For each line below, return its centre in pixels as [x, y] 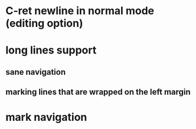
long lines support [51, 50]
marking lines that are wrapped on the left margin [98, 92]
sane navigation [36, 72]
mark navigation [46, 118]
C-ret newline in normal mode [80, 11]
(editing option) [44, 23]
